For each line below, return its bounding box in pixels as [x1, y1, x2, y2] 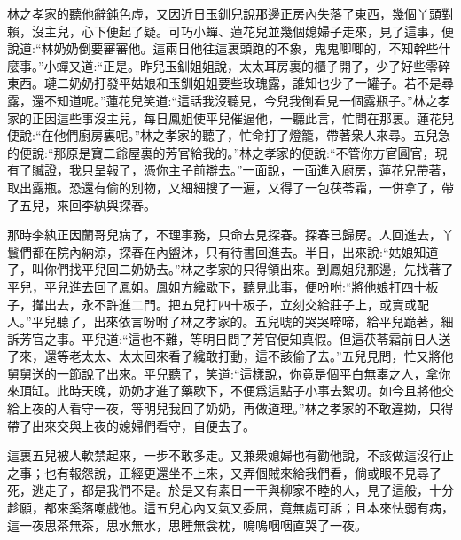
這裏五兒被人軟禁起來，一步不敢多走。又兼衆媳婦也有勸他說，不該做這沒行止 [7, 446, 454, 465]
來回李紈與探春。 [56, 195, 156, 214]
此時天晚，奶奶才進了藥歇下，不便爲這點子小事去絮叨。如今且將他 [56, 381, 441, 400]
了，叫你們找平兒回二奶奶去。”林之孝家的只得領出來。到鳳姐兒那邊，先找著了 [7, 260, 454, 278]
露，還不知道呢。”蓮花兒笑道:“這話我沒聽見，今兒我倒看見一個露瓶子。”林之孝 [7, 90, 450, 109]
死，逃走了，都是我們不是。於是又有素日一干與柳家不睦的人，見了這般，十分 [7, 481, 454, 499]
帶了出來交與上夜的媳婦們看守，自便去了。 [7, 416, 255, 434]
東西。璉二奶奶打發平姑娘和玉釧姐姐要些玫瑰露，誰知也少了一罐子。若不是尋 [7, 74, 454, 92]
